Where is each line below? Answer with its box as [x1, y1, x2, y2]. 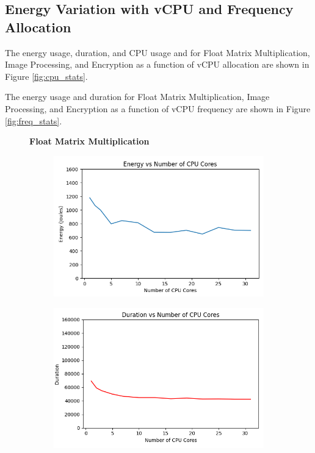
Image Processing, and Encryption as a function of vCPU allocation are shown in [5, 58, 310, 71]
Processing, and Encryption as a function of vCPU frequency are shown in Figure [5, 102, 311, 115]
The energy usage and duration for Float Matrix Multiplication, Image [5, 90, 270, 103]
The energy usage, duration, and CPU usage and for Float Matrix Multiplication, [5, 46, 310, 59]
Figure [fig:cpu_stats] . [5, 70, 88, 82]
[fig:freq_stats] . [5, 114, 62, 127]
